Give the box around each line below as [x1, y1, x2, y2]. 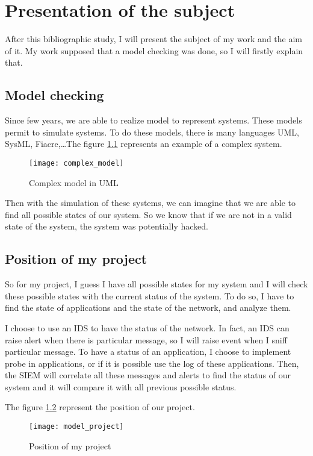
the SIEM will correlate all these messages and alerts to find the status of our [5, 369, 291, 381]
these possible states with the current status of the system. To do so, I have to [5, 289, 294, 302]
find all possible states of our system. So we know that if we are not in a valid [5, 208, 292, 220]
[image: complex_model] [29, 158, 124, 167]
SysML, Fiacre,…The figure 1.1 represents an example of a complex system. [5, 137, 282, 150]
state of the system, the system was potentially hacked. [5, 220, 208, 233]
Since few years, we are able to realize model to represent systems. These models [5, 114, 302, 126]
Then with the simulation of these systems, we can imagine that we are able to [5, 196, 296, 209]
